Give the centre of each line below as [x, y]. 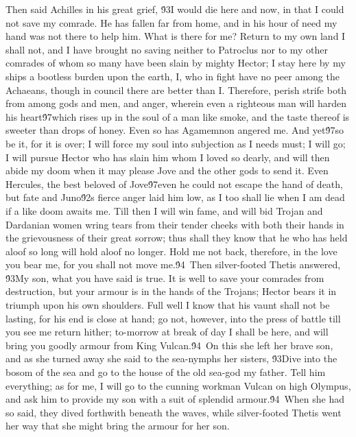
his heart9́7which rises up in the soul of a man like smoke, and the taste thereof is [178, 116]
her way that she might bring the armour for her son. [118, 426]
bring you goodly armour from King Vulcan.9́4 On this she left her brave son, [169, 345]
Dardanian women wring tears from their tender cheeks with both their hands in [175, 224]
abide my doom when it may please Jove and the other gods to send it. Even [167, 170]
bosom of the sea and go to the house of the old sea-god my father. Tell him [166, 372]
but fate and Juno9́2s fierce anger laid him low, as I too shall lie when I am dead [175, 197]
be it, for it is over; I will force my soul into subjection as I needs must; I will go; [176, 143]
